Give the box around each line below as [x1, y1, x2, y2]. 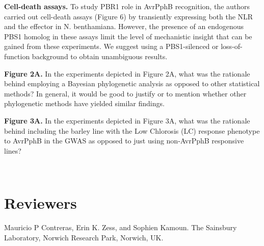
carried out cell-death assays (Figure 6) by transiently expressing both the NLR [4, 11, 253, 21]
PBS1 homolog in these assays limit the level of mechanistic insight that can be [4, 31, 252, 41]
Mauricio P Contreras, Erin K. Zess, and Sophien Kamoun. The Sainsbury [4, 222, 237, 233]
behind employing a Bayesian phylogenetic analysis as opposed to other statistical [4, 78, 260, 89]
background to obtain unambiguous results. [32, 51, 168, 61]
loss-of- [221, 41, 243, 52]
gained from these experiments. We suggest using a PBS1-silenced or [4, 41, 219, 52]
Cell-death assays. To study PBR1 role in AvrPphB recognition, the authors [4, 1, 250, 11]
